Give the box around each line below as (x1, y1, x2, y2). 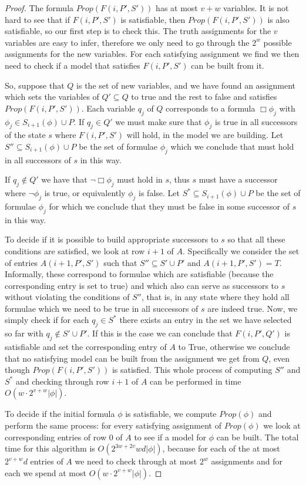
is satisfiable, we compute (125, 407, 217, 420)
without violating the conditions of (5, 291, 130, 303)
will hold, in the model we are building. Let (126, 129, 284, 141)
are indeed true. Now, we (207, 302, 298, 314)
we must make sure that (115, 115, 202, 127)
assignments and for (211, 455, 283, 467)
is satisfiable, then (120, 13, 186, 25)
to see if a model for (134, 430, 207, 443)
